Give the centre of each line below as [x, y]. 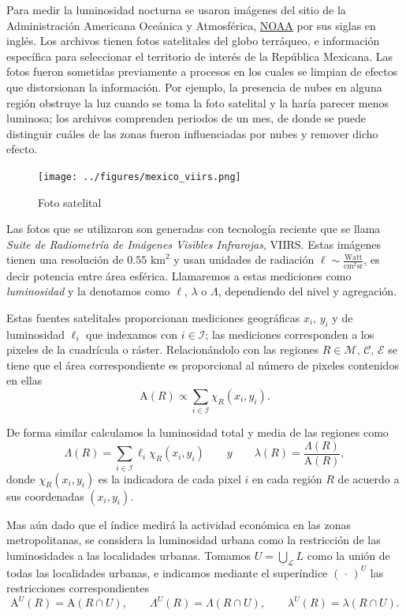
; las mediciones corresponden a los [290, 334]
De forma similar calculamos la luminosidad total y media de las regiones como [197, 432]
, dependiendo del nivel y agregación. [307, 291]
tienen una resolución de [65, 259]
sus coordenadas [45, 496]
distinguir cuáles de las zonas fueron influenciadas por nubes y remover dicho [192, 133]
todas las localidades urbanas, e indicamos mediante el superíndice [167, 572]
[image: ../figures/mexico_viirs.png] [140, 177]
